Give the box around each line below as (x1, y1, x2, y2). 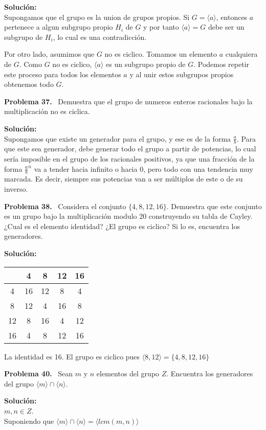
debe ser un (208, 21, 245, 32)
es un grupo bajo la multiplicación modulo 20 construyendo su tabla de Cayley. (4, 211, 253, 221)
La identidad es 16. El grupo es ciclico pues (4, 351, 140, 361)
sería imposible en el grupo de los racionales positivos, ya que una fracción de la (4, 153, 255, 164)
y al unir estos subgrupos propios (129, 69, 234, 79)
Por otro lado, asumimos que (4, 49, 95, 59)
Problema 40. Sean (4, 368, 73, 379)
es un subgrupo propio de (106, 58, 186, 69)
